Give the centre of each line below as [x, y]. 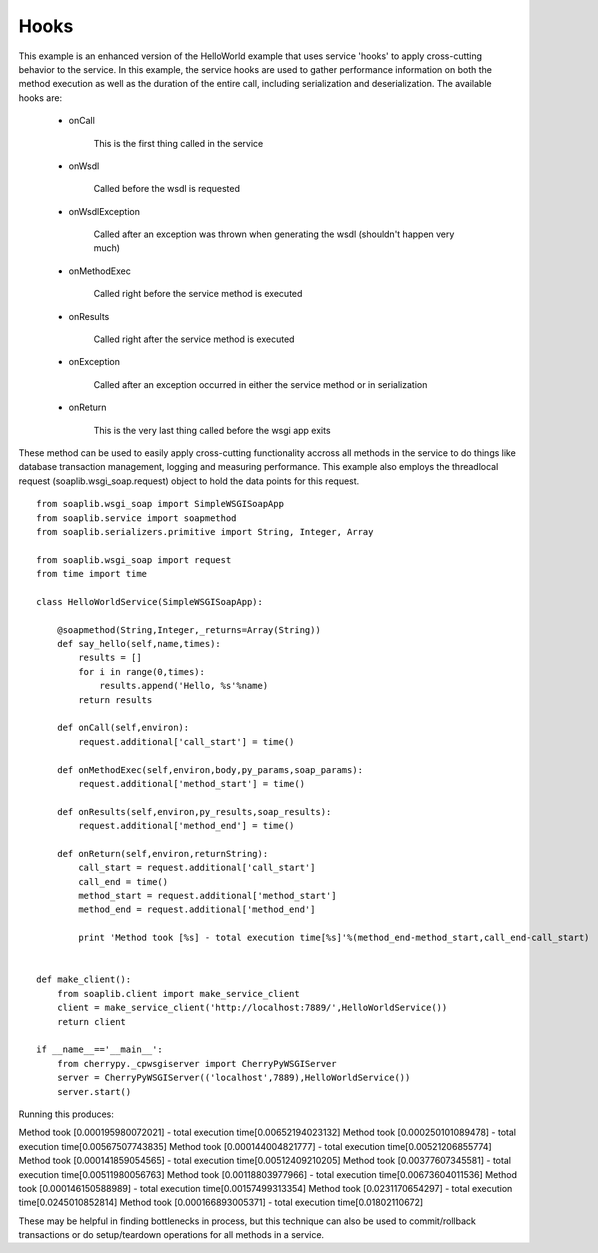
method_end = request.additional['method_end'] [197, 909]
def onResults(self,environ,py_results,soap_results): [194, 811]
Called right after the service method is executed [194, 339]
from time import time [92, 574]
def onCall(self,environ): [123, 728]
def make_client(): [84, 979]
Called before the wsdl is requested [166, 189]
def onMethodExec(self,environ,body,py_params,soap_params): [210, 769]
